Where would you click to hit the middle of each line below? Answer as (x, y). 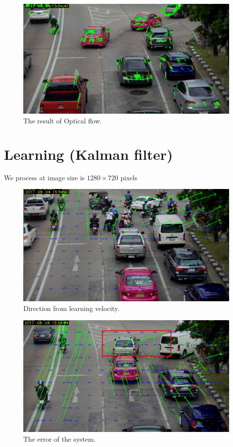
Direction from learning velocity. (71, 308)
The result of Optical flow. (63, 121)
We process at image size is (44, 177)
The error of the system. (59, 438)
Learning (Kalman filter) (88, 154)
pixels (129, 177)
